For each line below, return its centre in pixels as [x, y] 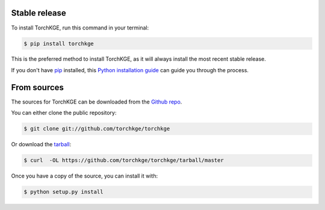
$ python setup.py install [63, 192]
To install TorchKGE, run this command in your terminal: [80, 28]
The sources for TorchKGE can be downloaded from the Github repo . [97, 102]
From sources [38, 87]
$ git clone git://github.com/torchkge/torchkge [97, 129]
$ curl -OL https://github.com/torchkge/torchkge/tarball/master [124, 160]
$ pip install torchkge [59, 43]
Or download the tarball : [41, 144]
